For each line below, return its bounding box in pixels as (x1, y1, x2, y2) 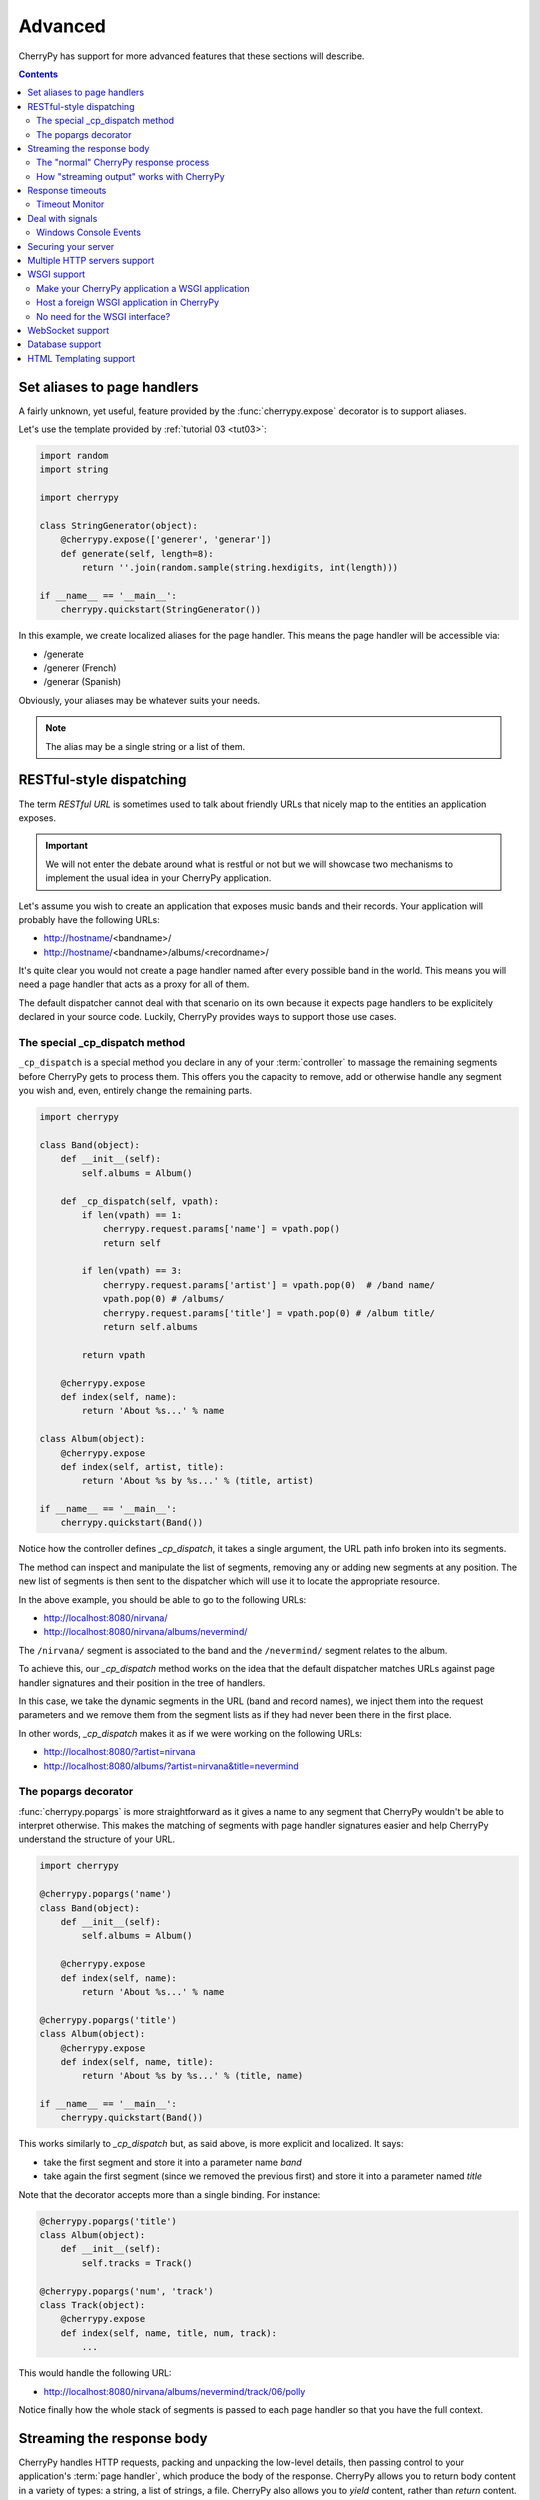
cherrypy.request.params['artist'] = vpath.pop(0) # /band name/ (102, 1279, 435, 1290)
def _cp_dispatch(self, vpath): (60, 1195, 220, 1207)
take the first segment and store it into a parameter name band (43, 2156, 302, 2168)
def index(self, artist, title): (60, 1461, 225, 1472)
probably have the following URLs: (18, 913, 160, 925)
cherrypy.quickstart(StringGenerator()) (60, 604, 262, 615)
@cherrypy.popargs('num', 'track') (39, 2285, 214, 2297)
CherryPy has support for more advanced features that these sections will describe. (18, 50, 365, 62)
